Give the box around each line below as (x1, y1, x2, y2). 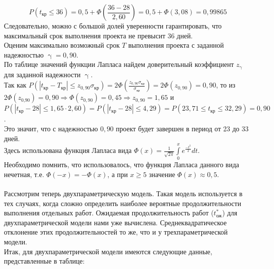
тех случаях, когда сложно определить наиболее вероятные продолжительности (4, 198, 242, 208)
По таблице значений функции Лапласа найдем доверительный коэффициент (4, 59, 234, 69)
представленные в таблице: (4, 256, 85, 266)
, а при (107, 169, 128, 179)
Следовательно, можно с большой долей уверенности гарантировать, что (4, 21, 222, 30)
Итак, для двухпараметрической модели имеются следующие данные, (4, 246, 213, 256)
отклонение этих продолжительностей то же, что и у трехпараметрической (4, 227, 228, 237)
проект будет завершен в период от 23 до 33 (116, 123, 249, 134)
